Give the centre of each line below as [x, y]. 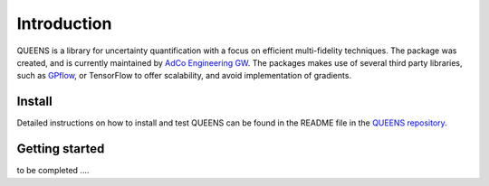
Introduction [64, 23]
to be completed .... [53, 171]
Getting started [61, 149]
